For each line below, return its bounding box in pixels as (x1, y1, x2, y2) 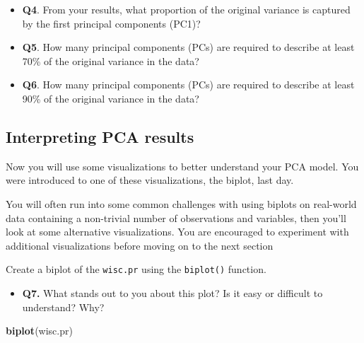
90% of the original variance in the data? (22, 91, 199, 105)
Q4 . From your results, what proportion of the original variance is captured (22, 2, 351, 16)
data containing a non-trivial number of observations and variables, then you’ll (6, 210, 346, 225)
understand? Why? (22, 299, 105, 314)
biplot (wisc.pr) (6, 323, 73, 338)
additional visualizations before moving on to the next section (6, 238, 274, 252)
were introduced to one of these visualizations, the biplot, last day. (6, 173, 294, 187)
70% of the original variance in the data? (22, 53, 199, 68)
